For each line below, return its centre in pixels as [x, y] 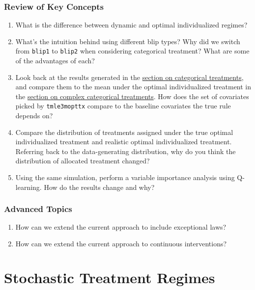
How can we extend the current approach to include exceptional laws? [121, 227]
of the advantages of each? [55, 61]
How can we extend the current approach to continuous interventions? [121, 244]
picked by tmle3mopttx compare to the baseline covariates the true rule [123, 106]
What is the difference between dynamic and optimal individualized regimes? [131, 25]
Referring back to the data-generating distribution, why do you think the [126, 151]
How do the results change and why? [99, 187]
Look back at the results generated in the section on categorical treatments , [129, 77]
